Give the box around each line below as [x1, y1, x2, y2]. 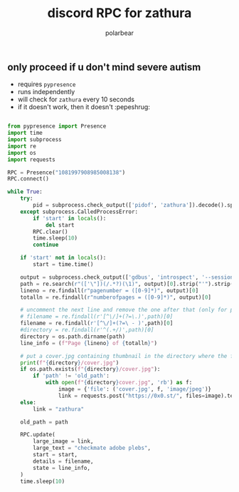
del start [45, 221, 75, 229]
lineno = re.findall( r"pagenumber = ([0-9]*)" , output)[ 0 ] [20, 287, 199, 294]
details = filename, [33, 458, 94, 465]
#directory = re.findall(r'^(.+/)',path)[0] [20, 327, 154, 334]
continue [33, 241, 59, 249]
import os [7, 149, 37, 156]
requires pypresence [17, 80, 76, 88]
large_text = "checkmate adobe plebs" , [33, 444, 152, 452]
